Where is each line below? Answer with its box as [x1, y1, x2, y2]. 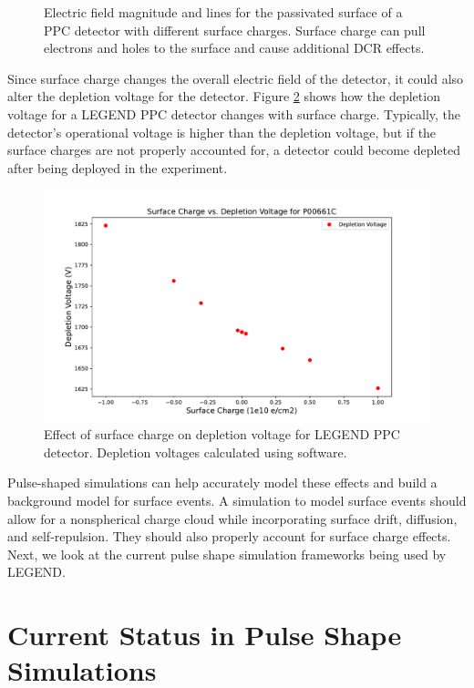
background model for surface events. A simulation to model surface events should [7, 490, 467, 509]
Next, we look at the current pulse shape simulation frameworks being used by [7, 544, 447, 563]
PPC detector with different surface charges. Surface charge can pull [44, 20, 426, 39]
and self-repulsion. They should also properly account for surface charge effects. [7, 527, 451, 546]
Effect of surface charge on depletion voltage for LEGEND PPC [44, 425, 400, 444]
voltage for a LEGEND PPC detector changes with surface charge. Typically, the [7, 104, 461, 123]
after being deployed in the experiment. [7, 158, 228, 177]
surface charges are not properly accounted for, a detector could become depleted [7, 140, 461, 159]
